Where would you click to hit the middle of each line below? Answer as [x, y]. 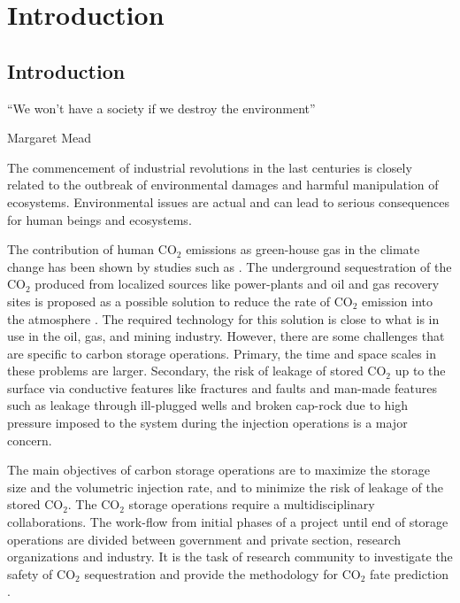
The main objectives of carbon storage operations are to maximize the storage [219, 470]
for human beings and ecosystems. [100, 219]
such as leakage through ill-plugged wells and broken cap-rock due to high [208, 405]
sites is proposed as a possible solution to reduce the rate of [169, 301]
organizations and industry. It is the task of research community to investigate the [230, 557]
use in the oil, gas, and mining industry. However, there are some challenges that [226, 336]
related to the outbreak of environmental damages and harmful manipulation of [223, 185]
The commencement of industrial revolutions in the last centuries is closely [210, 167]
